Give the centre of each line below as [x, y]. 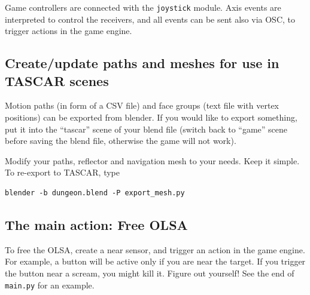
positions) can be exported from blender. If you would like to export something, [151, 117]
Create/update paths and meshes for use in [142, 63]
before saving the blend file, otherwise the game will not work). [121, 141]
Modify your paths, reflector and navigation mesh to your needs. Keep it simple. [152, 160]
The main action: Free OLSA [96, 224]
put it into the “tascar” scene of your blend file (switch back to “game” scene [146, 129]
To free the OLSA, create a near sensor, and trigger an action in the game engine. [155, 249]
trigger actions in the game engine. [69, 31]
